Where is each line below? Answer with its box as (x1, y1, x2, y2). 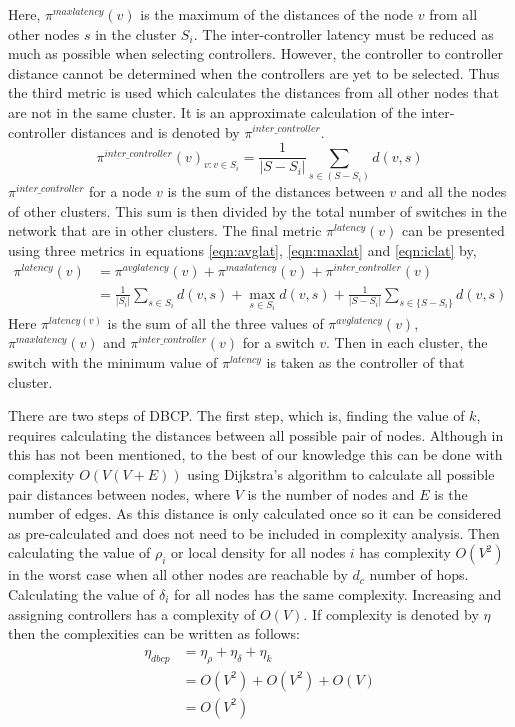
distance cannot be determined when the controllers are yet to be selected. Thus (8, 62, 500, 83)
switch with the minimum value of (8, 352, 218, 373)
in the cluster (95, 23, 177, 44)
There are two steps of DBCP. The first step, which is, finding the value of (8, 405, 465, 426)
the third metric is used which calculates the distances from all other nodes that (8, 82, 499, 103)
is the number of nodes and (247, 483, 415, 504)
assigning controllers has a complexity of (8, 603, 256, 624)
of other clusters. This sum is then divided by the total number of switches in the (8, 200, 507, 221)
